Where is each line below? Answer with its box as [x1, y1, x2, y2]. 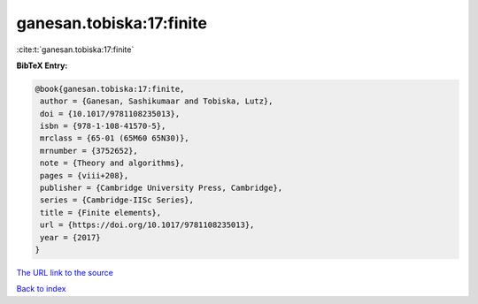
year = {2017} [40, 232, 101, 242]
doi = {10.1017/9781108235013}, [40, 109, 181, 118]
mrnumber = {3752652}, [40, 146, 139, 156]
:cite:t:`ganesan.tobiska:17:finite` [16, 44, 135, 55]
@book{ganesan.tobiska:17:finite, [35, 84, 185, 94]
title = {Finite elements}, [40, 208, 162, 217]
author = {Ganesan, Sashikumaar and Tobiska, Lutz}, [40, 96, 274, 106]
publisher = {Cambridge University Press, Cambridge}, [40, 183, 283, 194]
